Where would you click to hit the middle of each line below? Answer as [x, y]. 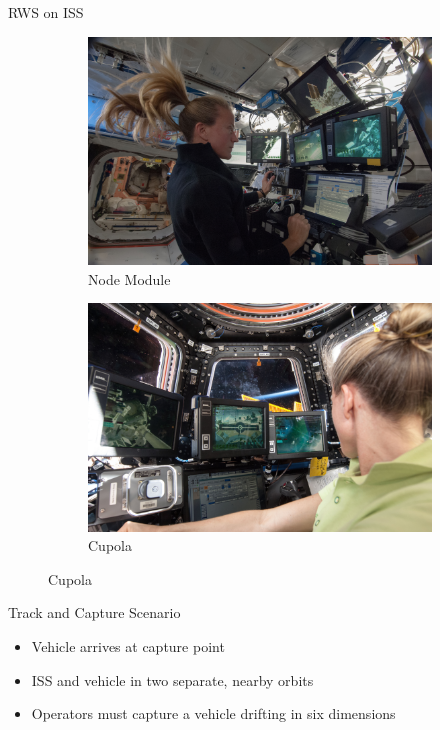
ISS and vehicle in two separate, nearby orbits [172, 679]
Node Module [129, 278]
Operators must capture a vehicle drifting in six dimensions [213, 713]
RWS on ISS [46, 12]
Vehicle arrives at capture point [128, 646]
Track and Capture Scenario [94, 612]
